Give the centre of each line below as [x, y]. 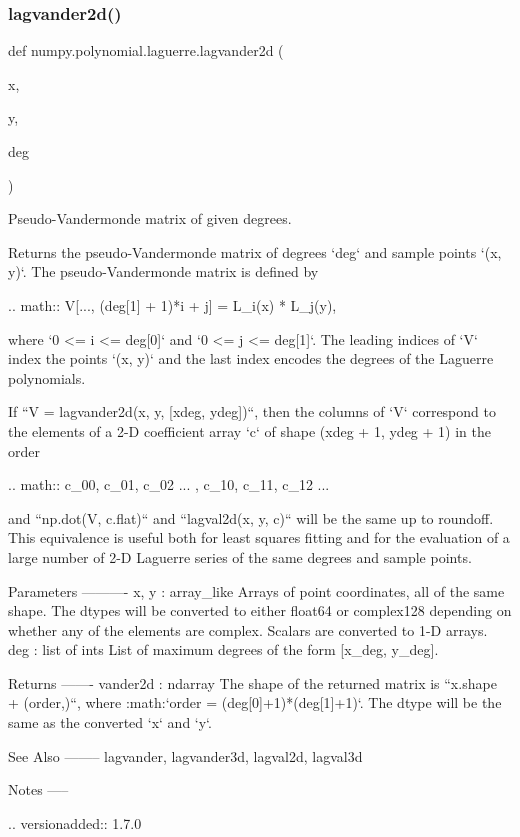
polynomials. [47, 377]
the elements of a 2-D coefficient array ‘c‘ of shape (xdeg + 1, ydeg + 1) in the [249, 430]
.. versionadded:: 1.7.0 [75, 822]
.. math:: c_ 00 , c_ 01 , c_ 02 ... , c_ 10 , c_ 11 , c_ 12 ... [169, 484]
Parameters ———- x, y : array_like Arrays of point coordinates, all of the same [256, 590]
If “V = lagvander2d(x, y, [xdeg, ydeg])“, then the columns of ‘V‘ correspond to [252, 411]
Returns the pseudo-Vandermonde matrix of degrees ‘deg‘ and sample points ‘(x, [255, 251]
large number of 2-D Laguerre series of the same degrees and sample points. [240, 556]
